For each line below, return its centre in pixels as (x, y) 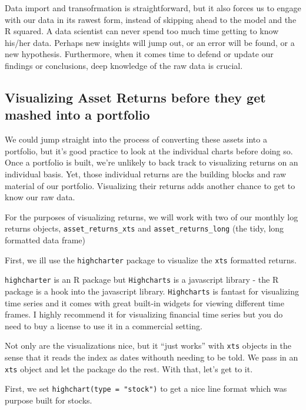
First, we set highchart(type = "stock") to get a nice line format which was (146, 388)
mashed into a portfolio (77, 115)
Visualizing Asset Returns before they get (135, 97)
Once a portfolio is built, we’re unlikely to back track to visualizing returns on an (152, 162)
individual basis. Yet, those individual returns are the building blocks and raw (146, 173)
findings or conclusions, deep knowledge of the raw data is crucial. (124, 65)
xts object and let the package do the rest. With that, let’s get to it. (129, 368)
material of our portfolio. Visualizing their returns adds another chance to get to (150, 185)
